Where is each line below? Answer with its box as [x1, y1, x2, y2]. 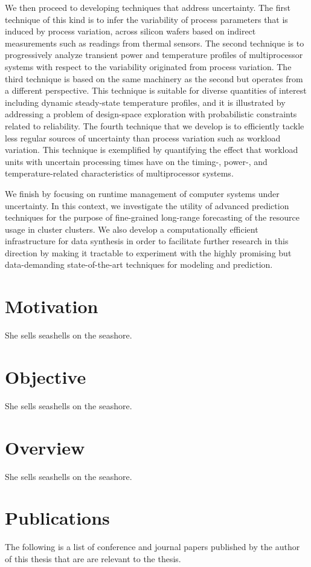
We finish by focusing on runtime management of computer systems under [5, 187, 280, 199]
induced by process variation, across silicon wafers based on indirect [5, 25, 256, 37]
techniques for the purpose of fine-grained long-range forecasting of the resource [5, 211, 300, 224]
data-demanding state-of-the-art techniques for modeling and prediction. [5, 258, 273, 271]
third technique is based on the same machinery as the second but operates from [5, 72, 303, 85]
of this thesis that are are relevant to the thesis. [5, 552, 181, 565]
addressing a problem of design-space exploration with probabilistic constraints [5, 108, 297, 120]
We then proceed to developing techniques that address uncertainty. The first [5, 1, 290, 13]
